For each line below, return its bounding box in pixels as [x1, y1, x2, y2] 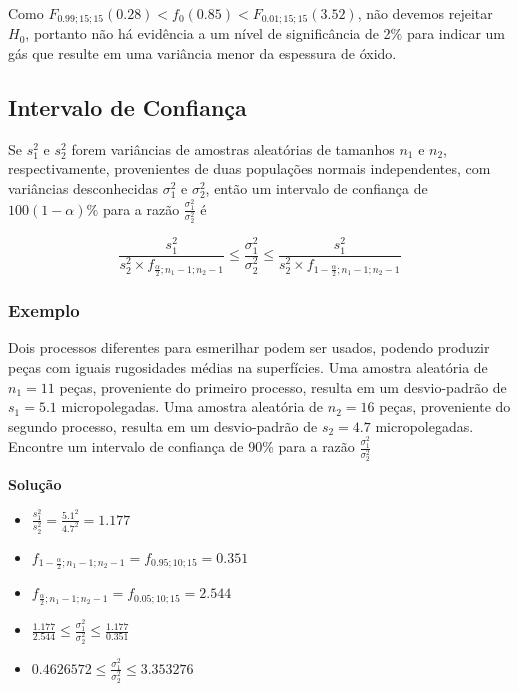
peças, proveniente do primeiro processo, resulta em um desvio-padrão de [59, 376, 507, 397]
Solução [8, 474, 62, 495]
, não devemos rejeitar [357, 3, 493, 23]
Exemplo [8, 298, 80, 323]
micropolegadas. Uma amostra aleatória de [61, 396, 324, 417]
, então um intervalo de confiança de [205, 178, 428, 199]
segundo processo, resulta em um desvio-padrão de [8, 415, 318, 436]
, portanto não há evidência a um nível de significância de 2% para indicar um [25, 23, 506, 44]
